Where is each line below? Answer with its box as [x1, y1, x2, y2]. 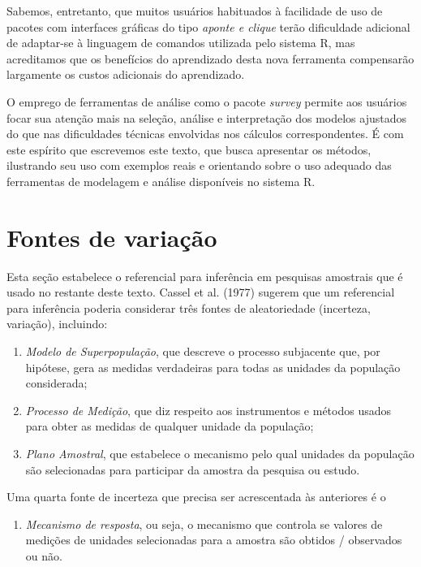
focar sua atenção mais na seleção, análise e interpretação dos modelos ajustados [6, 109, 407, 126]
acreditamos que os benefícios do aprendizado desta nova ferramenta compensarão [6, 50, 415, 67]
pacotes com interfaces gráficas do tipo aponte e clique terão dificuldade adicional [6, 18, 410, 35]
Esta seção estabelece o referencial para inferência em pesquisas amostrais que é [6, 267, 403, 284]
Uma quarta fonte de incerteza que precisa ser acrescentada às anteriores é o [6, 488, 386, 505]
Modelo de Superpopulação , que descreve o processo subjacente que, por [25, 343, 380, 360]
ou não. [25, 547, 62, 564]
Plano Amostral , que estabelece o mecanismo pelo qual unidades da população [25, 445, 415, 461]
